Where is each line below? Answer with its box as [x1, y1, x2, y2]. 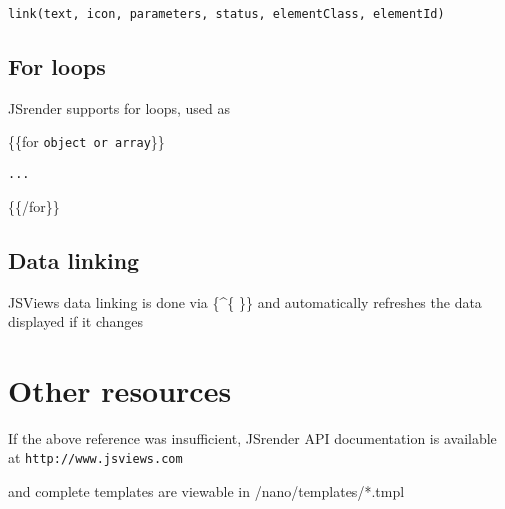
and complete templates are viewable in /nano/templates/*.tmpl [8, 481, 405, 502]
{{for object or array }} [8, 131, 165, 152]
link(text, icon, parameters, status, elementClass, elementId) [8, 7, 445, 21]
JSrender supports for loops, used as [8, 97, 231, 118]
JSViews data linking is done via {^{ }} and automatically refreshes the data [8, 291, 482, 312]
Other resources [8, 369, 232, 410]
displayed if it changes [8, 311, 144, 332]
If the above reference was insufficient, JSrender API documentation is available [8, 427, 497, 448]
